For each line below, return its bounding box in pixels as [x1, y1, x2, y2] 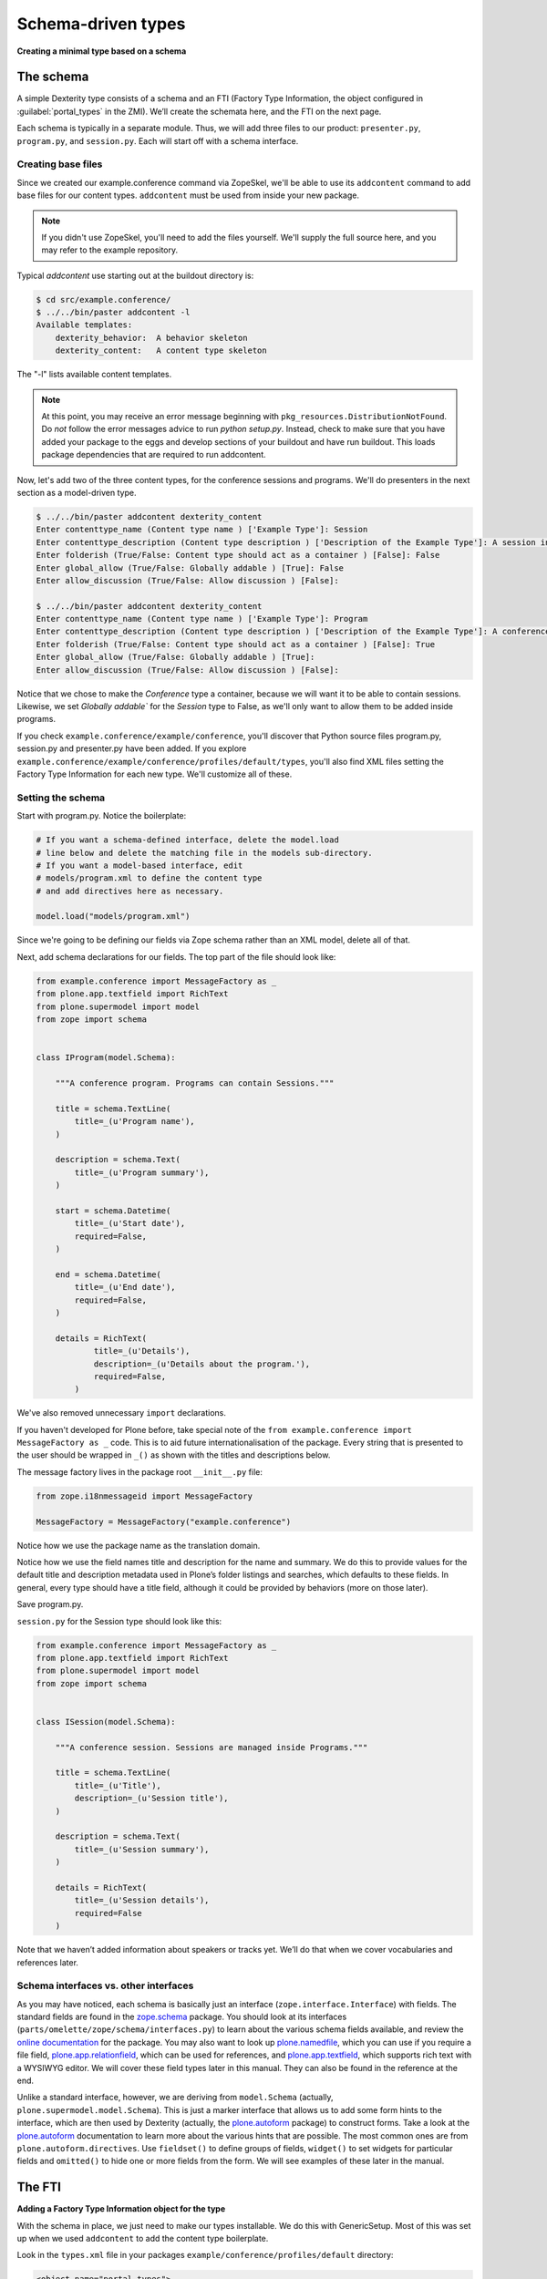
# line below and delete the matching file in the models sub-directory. [36, 848, 373, 858]
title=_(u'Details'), [93, 1346, 191, 1356]
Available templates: [36, 320, 133, 330]
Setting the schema [16, 791, 106, 804]
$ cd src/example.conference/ [36, 294, 171, 304]
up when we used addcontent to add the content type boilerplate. [16, 2233, 269, 2244]
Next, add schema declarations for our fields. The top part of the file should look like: [16, 951, 336, 962]
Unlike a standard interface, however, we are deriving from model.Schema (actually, [16, 2092, 334, 2103]
